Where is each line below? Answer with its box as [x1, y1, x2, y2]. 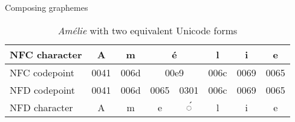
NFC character [10, 47, 82, 61]
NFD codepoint [10, 82, 76, 97]
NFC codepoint [10, 65, 74, 79]
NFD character [10, 100, 73, 114]
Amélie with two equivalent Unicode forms [57, 23, 238, 37]
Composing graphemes [5, 1, 88, 13]
